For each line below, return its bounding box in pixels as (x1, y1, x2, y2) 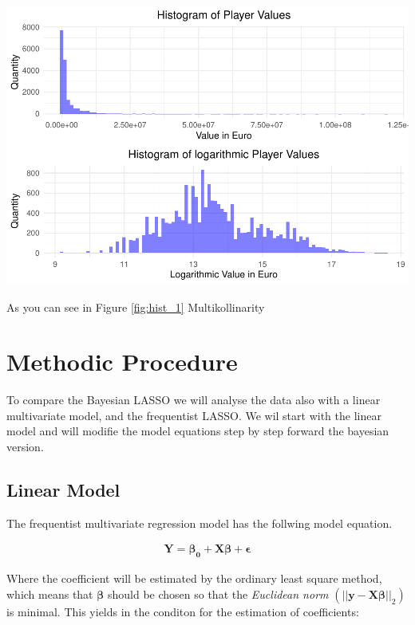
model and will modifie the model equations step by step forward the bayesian (6, 423, 389, 439)
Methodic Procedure (6, 345, 238, 378)
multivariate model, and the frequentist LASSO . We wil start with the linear (6, 407, 381, 423)
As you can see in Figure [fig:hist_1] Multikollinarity (6, 298, 265, 315)
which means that (6, 585, 93, 602)
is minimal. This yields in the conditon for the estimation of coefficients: (6, 603, 359, 619)
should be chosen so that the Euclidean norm (107, 585, 329, 602)
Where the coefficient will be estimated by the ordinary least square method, (6, 570, 382, 587)
